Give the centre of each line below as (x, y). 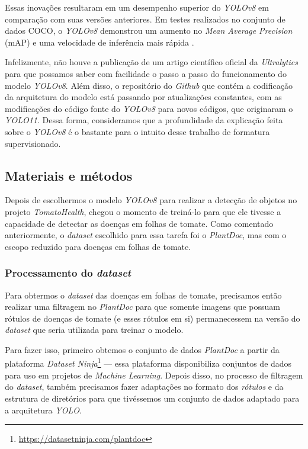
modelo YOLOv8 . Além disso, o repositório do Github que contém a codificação (149, 85)
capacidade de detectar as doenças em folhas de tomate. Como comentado (139, 223)
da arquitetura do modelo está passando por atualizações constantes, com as (143, 97)
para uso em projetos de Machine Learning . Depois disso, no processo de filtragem (154, 375)
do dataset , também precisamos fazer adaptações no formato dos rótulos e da (144, 387)
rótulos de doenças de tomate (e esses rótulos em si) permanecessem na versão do (153, 318)
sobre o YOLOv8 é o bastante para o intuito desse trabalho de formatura (137, 131)
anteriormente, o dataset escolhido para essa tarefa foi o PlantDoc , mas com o (146, 235)
